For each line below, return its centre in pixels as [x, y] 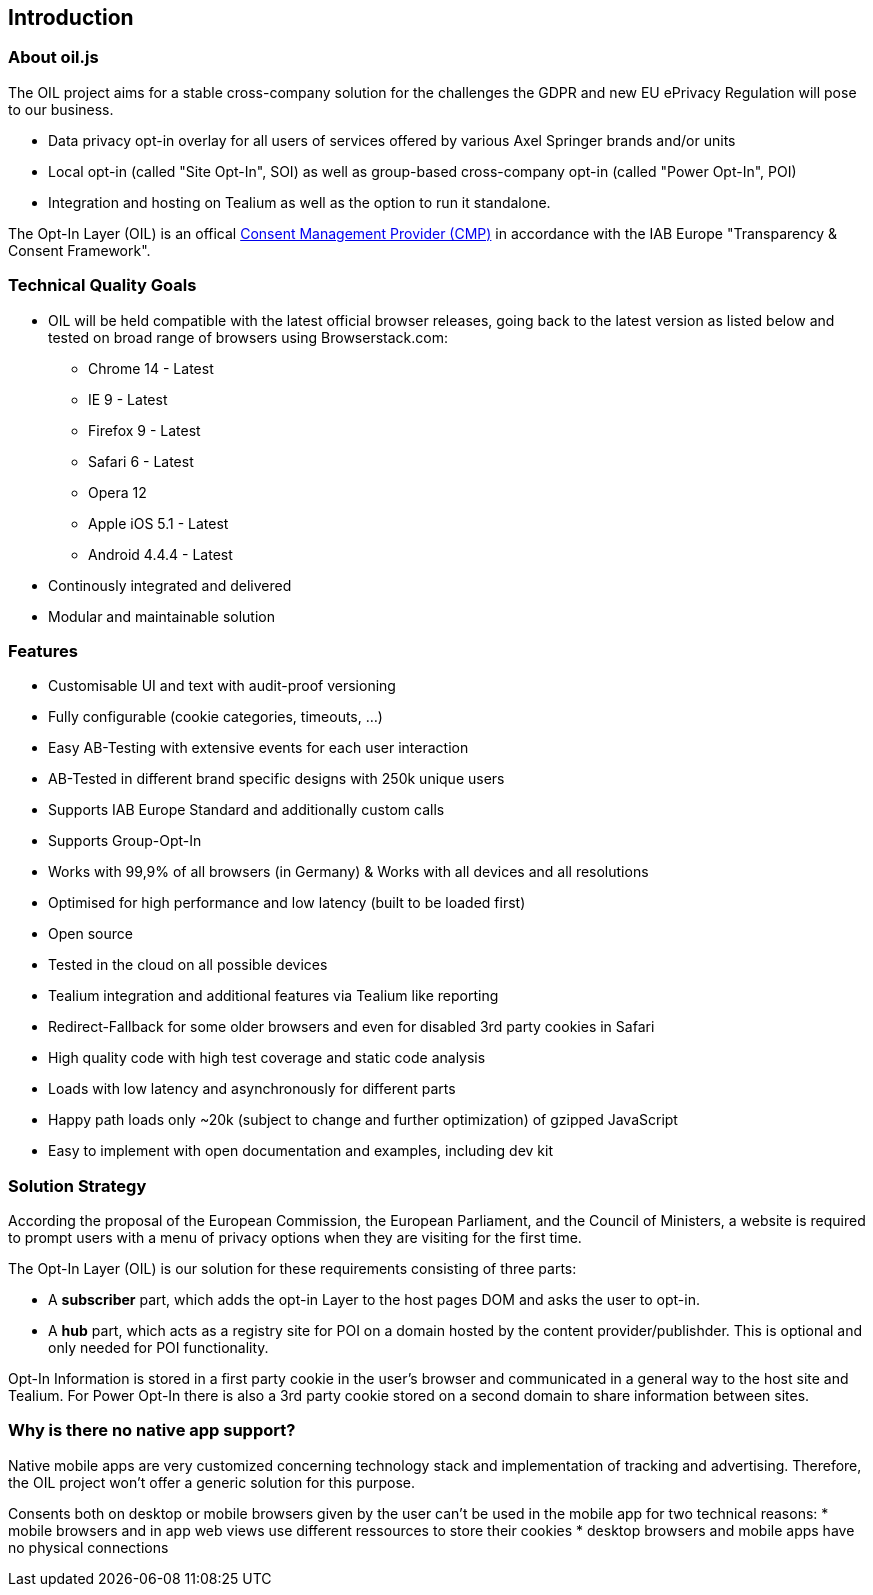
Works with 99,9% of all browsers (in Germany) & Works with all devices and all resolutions [348, 872]
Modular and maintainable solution [161, 616]
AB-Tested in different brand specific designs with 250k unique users [276, 779]
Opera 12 [117, 492]
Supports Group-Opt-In [125, 841]
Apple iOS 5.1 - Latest [158, 523]
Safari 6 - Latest [141, 461]
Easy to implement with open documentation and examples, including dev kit [300, 1151]
